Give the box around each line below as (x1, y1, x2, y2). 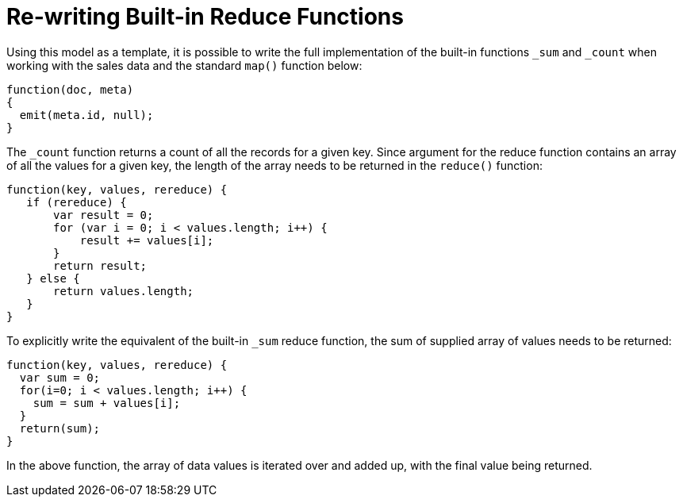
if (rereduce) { (26, 195, 127, 209)
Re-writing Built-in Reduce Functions (6, 3, 404, 30)
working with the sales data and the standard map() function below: (6, 58, 363, 72)
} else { (26, 271, 80, 285)
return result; (53, 259, 148, 272)
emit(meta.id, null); (19, 108, 154, 121)
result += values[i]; (79, 233, 214, 247)
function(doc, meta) (6, 83, 134, 96)
